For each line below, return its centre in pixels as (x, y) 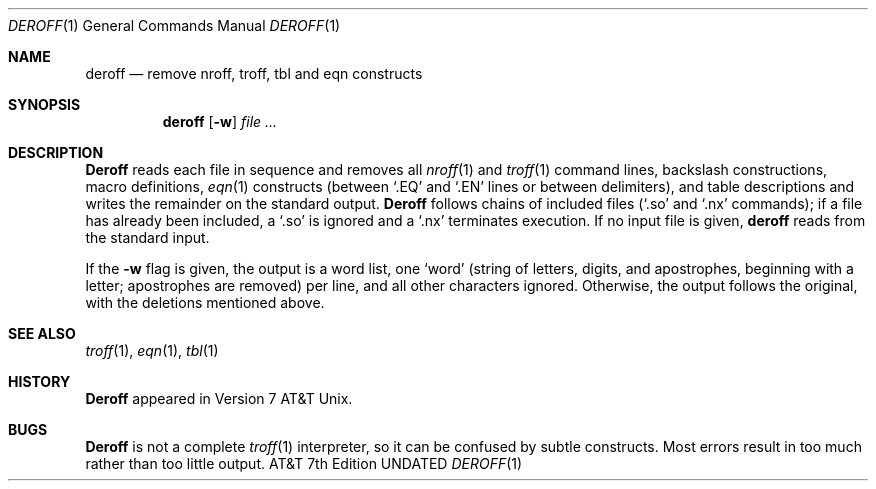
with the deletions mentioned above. (205, 302)
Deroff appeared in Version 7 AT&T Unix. (219, 398)
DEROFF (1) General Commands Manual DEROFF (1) (174, 25)
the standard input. (147, 237)
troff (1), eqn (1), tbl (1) (152, 350)
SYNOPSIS (44, 104)
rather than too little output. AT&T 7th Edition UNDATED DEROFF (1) (304, 463)
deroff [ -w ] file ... (220, 121)
